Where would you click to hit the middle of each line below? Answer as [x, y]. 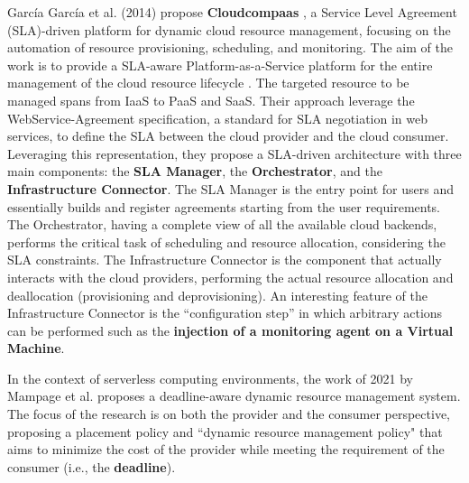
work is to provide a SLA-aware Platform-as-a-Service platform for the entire [220, 65]
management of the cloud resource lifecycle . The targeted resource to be [208, 83]
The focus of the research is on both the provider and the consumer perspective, [229, 414]
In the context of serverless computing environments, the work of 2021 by [210, 378]
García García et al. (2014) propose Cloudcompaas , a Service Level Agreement [232, 12]
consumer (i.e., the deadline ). [92, 466]
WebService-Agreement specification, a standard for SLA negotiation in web [218, 118]
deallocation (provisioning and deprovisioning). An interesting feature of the [217, 295]
